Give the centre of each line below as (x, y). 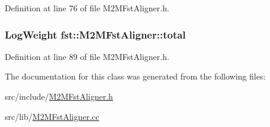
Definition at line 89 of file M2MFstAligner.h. (87, 56)
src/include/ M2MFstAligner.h (59, 96)
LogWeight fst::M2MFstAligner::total (95, 34)
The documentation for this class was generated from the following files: (135, 76)
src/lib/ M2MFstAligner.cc (52, 116)
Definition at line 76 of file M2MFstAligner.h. (87, 8)
